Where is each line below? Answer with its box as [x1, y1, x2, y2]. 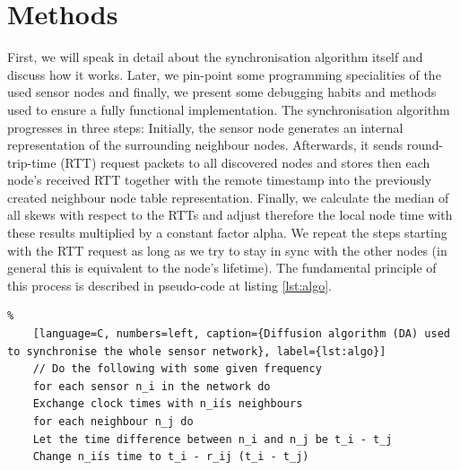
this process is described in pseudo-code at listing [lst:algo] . [7, 275, 332, 294]
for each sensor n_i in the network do [32, 379, 271, 393]
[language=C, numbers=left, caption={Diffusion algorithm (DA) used [32, 327, 450, 341]
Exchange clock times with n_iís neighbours [32, 397, 303, 411]
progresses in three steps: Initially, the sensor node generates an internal [7, 117, 404, 136]
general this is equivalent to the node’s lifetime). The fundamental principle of [7, 258, 437, 277]
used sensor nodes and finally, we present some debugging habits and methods [7, 83, 437, 101]
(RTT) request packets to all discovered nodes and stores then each [60, 152, 430, 171]
